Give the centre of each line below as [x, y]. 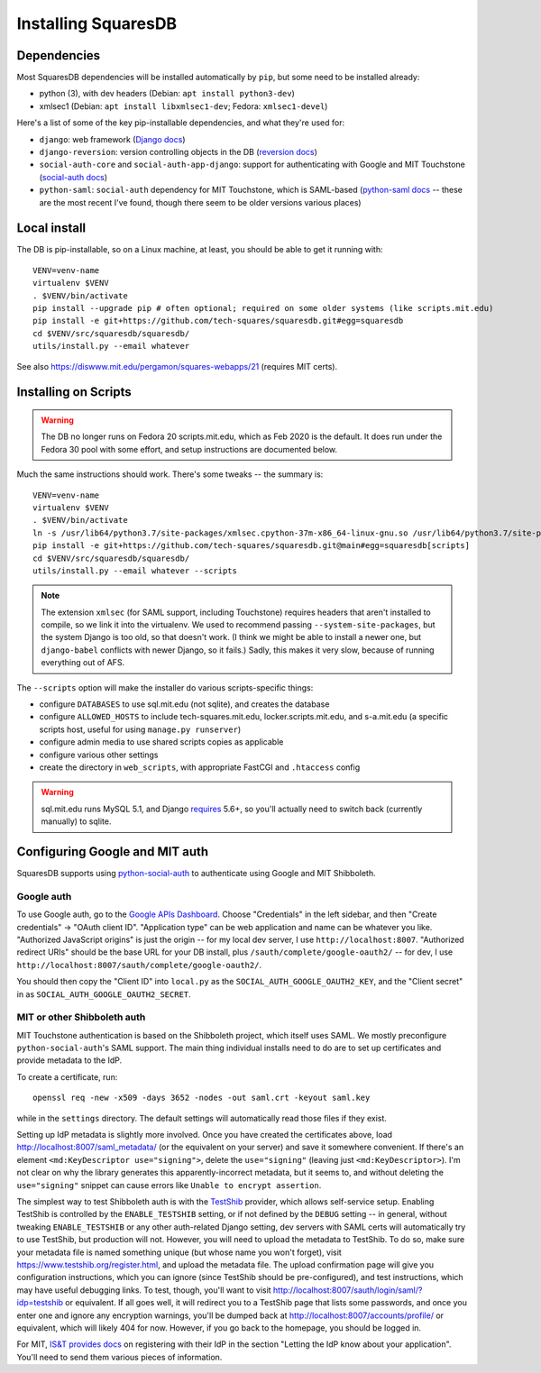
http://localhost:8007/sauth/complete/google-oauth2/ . [139, 965]
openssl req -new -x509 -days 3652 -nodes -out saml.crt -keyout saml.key [202, 1098]
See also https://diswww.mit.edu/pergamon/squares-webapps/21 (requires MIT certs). [177, 366]
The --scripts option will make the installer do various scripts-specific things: [165, 687]
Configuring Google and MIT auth [113, 851]
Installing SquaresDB [97, 23]
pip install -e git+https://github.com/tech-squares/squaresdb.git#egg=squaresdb [218, 321]
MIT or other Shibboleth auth [81, 1017]
